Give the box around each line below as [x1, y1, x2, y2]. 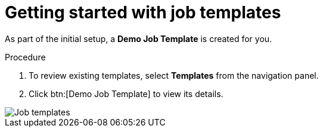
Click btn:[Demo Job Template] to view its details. [29, 88, 223, 99]
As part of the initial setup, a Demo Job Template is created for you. [5, 33, 272, 44]
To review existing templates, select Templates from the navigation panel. [29, 70, 319, 81]
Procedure [5, 51, 46, 62]
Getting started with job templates [5, 2, 281, 22]
